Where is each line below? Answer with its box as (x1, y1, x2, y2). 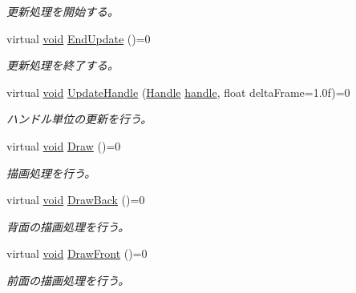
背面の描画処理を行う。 (6, 218, 130, 235)
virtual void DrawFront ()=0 (6, 245, 148, 262)
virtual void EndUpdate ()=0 (6, 30, 151, 46)
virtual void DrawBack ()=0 (6, 191, 145, 208)
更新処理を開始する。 (6, 3, 119, 19)
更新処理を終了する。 (6, 57, 119, 74)
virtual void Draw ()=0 (6, 137, 121, 154)
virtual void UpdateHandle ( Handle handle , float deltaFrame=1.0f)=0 (6, 83, 350, 100)
